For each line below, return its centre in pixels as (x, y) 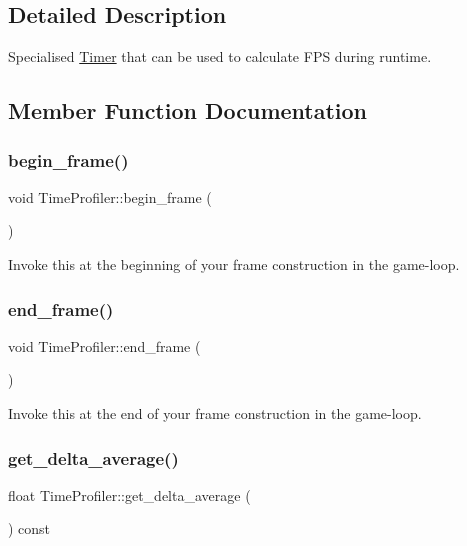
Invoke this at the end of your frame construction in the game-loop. (215, 412)
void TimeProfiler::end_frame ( (104, 345)
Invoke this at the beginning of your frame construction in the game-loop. (234, 263)
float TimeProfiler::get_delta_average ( (129, 494)
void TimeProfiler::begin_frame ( (110, 196)
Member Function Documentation (188, 110)
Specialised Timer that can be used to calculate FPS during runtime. (220, 56)
